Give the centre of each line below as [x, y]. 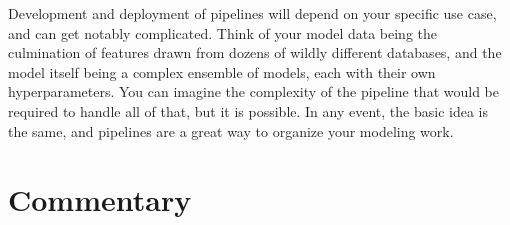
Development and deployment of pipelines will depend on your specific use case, [252, 13]
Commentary [100, 199]
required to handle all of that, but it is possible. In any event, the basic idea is [248, 110]
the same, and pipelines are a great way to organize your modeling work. [231, 130]
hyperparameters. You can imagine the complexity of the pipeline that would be [253, 91]
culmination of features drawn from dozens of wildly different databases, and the [255, 52]
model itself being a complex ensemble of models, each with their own [222, 71]
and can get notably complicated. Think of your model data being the [223, 32]
